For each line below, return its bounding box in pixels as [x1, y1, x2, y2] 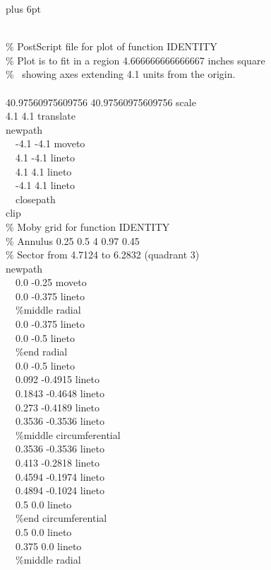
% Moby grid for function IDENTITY [6, 219, 170, 234]
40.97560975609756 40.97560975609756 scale [6, 94, 196, 109]
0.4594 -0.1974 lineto [15, 469, 104, 484]
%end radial [15, 344, 68, 359]
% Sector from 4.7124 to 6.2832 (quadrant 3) [6, 247, 200, 262]
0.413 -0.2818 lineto [15, 455, 100, 469]
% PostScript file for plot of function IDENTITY [6, 39, 217, 54]
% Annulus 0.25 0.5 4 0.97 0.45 [6, 233, 140, 248]
